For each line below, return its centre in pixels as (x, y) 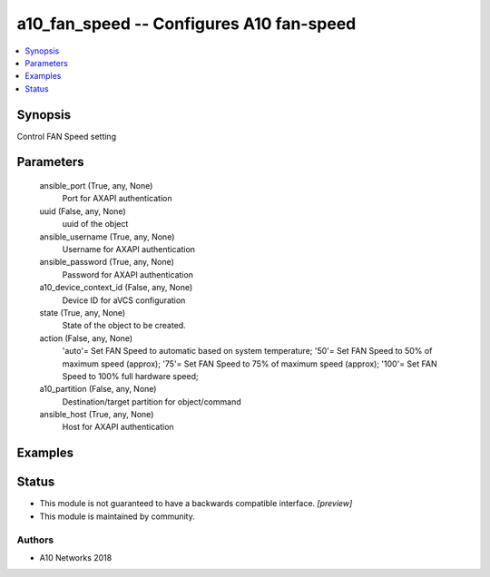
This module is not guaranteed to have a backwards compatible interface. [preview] (196, 504)
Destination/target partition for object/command (152, 401)
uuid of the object (95, 224)
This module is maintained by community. (117, 516)
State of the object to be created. (124, 326)
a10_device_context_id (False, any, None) (116, 288)
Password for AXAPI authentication (128, 274)
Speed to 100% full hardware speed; (130, 376)
